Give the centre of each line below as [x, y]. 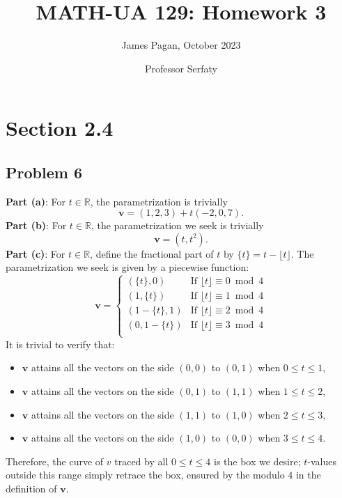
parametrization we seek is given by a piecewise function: [127, 267]
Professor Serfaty [181, 68]
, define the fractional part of [152, 253]
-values [322, 461]
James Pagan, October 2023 [181, 45]
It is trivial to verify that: [60, 344]
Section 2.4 [60, 128]
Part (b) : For [36, 225]
